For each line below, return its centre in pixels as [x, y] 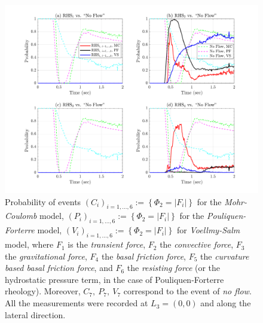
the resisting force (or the [174, 268]
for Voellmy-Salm [208, 230]
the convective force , [197, 244]
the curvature [225, 256]
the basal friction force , [144, 256]
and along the [226, 303]
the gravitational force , [46, 256]
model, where [29, 244]
